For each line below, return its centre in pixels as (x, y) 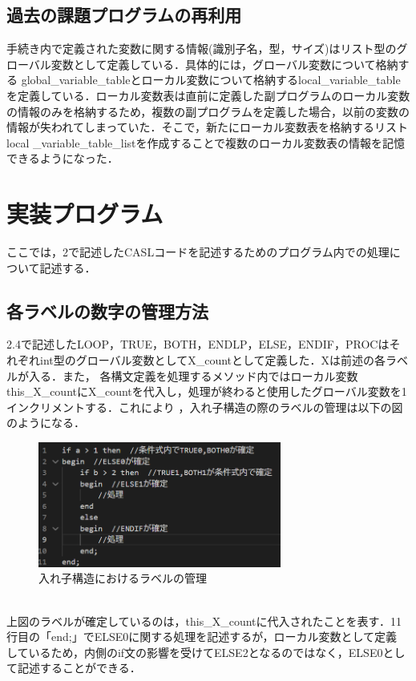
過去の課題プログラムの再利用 (124, 15)
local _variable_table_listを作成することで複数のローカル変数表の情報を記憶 (206, 142)
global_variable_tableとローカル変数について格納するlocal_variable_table (211, 80)
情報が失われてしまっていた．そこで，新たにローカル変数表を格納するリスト (208, 127)
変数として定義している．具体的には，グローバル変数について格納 (224, 64)
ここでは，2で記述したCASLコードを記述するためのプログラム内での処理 (198, 252)
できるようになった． (63, 158)
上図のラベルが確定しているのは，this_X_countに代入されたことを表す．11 (204, 621)
